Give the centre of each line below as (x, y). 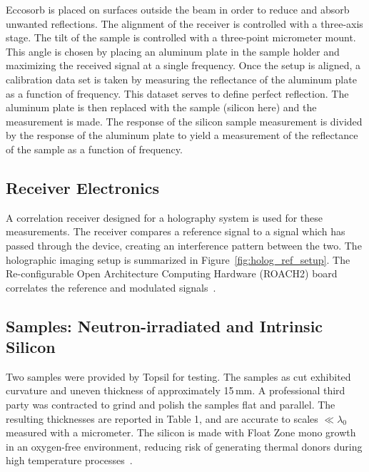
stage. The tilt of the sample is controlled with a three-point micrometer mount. (181, 37)
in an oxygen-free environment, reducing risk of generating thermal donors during (184, 446)
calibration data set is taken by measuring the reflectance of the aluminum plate (181, 79)
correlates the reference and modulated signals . (111, 287)
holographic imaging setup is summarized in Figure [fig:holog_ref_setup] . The (178, 259)
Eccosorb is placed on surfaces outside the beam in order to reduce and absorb (178, 9)
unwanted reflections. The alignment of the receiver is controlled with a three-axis (184, 23)
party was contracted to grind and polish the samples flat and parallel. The (171, 405)
